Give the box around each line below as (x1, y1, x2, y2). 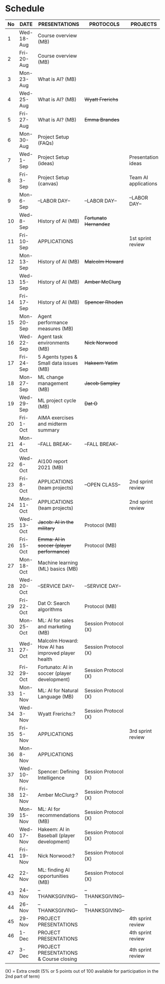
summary (37, 426, 60, 433)
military (37, 524, 55, 531)
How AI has (37, 643, 64, 650)
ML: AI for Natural (37, 687, 79, 694)
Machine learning (37, 559, 78, 566)
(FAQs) (37, 140, 54, 146)
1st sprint (129, 234, 151, 241)
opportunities (37, 872, 69, 879)
